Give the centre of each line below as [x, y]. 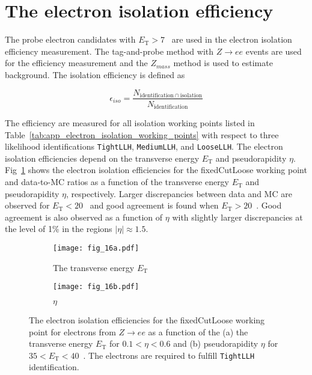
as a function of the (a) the [198, 331]
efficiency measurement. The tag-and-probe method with [109, 51]
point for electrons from [72, 331]
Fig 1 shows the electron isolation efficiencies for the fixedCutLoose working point [156, 170]
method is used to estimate [223, 63]
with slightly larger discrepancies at [237, 217]
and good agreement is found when [154, 205]
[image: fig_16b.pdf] [96, 287]
